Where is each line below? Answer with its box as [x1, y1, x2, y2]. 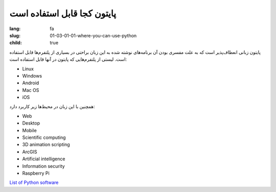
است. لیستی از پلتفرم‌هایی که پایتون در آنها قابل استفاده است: [9, 56, 127, 62]
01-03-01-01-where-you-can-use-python [50, 32, 137, 38]
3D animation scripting [22, 141, 70, 148]
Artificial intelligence [22, 156, 65, 162]
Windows [22, 73, 42, 79]
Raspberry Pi [22, 170, 50, 176]
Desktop [22, 120, 40, 126]
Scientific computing [22, 134, 66, 140]
